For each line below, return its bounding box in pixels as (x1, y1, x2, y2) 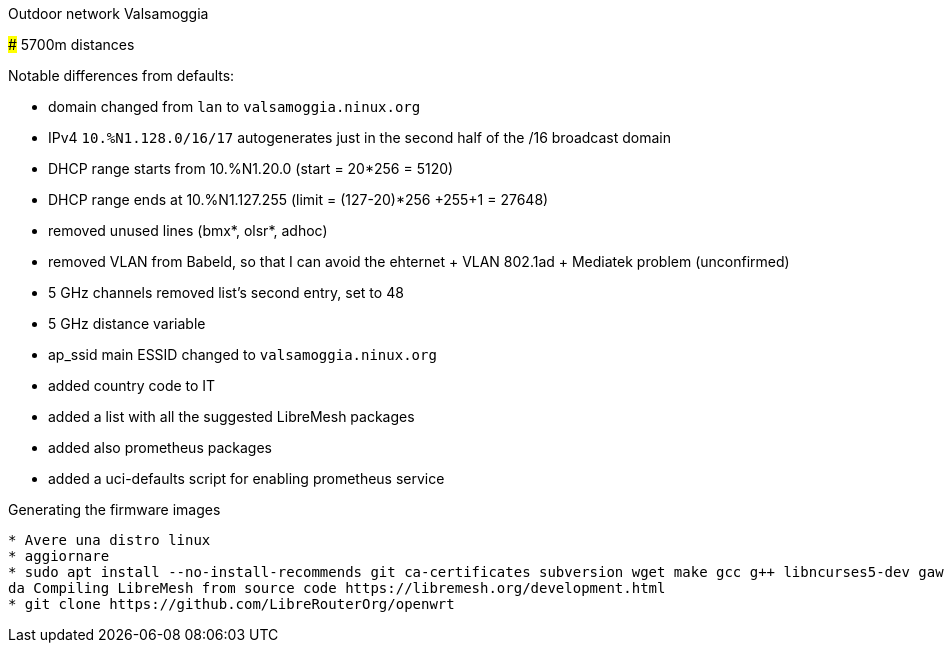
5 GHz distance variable (48, 315, 206, 332)
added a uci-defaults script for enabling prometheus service (48, 470, 445, 487)
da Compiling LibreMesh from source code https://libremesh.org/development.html (8, 580, 666, 596)
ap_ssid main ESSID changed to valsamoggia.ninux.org (48, 346, 437, 363)
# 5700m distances (8, 36, 135, 53)
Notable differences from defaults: (8, 67, 235, 84)
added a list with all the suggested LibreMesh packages (48, 408, 415, 425)
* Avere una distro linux (8, 532, 211, 548)
